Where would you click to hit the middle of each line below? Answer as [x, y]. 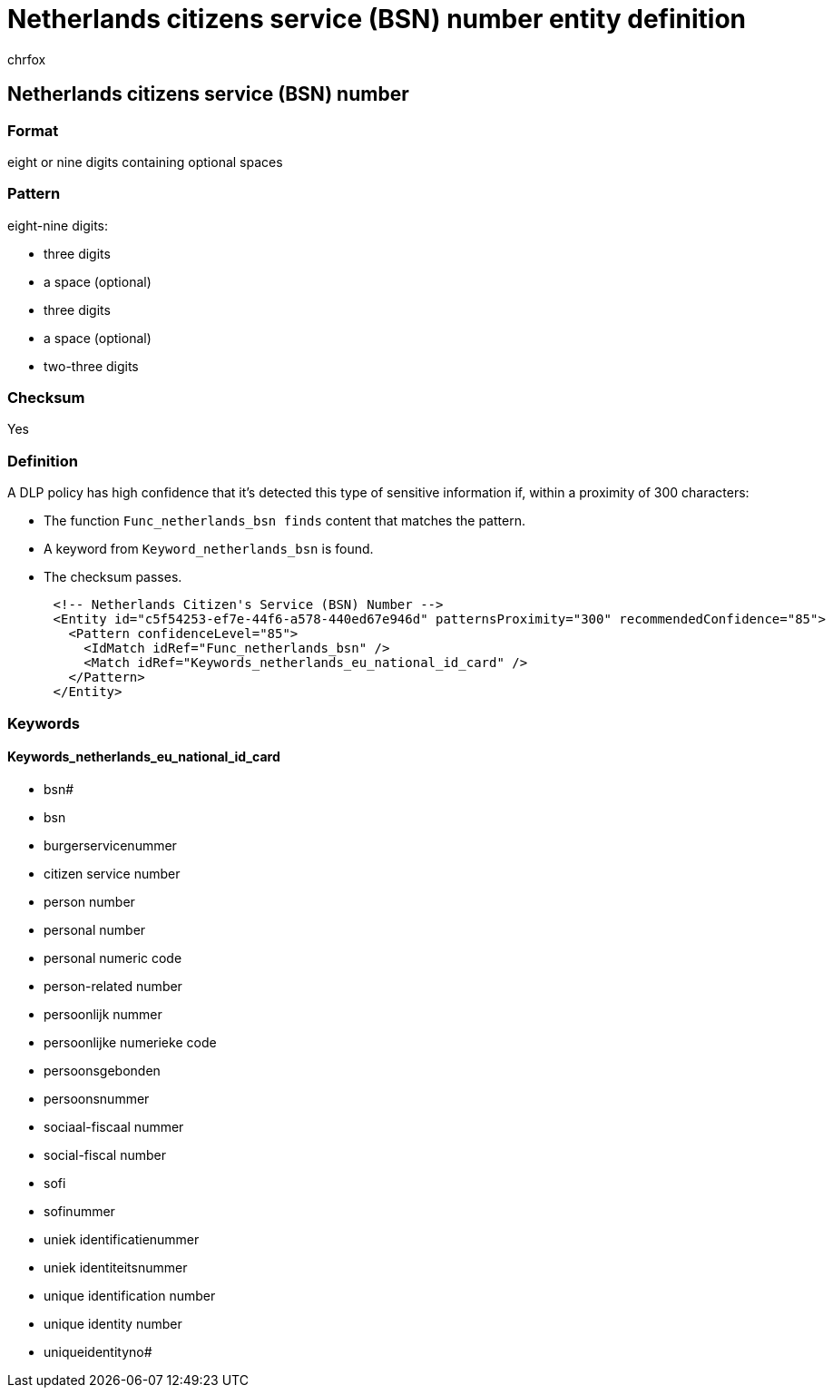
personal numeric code [113, 958]
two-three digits [91, 366]
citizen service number [112, 873]
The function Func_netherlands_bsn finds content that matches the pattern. [284, 521]
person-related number [113, 986]
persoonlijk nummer [103, 1014]
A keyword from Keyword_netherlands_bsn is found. [209, 549]
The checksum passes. [113, 577]
